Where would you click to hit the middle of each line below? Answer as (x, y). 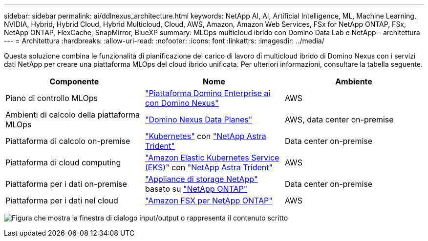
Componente (74, 81)
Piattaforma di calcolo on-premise (68, 141)
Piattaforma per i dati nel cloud (62, 201)
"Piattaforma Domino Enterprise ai (208, 93)
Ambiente (354, 81)
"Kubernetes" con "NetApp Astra (205, 136)
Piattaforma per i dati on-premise (66, 184)
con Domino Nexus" (182, 103)
